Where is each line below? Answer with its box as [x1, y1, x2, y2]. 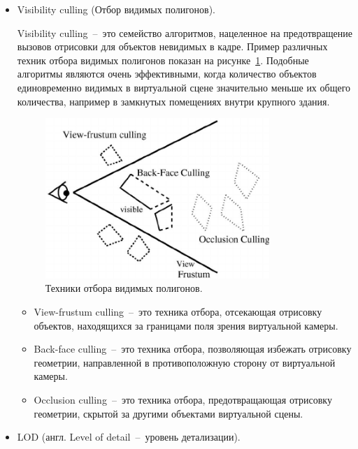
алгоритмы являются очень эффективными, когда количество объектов [17, 66, 317, 81]
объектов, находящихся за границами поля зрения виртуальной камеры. [34, 318, 338, 332]
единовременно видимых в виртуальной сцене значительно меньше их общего [17, 80, 351, 94]
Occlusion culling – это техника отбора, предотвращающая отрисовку [34, 392, 332, 406]
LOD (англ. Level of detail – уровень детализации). [17, 429, 241, 444]
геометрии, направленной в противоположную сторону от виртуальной [34, 355, 336, 369]
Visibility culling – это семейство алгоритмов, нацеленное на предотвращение [17, 25, 352, 40]
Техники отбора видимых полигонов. [45, 281, 203, 295]
